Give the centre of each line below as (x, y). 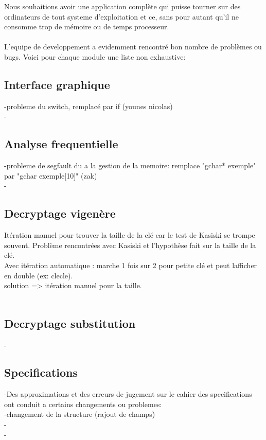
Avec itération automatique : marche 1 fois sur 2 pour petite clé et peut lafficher (131, 265)
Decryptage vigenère (60, 213)
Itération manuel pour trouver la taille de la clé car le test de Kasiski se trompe (130, 235)
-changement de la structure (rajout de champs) (80, 414)
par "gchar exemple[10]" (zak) (51, 175)
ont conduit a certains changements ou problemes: (83, 404)
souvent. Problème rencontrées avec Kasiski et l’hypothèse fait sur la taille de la (130, 245)
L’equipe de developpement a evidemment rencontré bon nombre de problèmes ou (133, 47)
